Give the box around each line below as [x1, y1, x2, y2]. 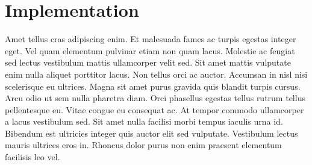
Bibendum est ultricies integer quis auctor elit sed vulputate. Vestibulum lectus [5, 126, 298, 139]
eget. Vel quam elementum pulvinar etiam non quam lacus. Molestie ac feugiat [5, 44, 295, 57]
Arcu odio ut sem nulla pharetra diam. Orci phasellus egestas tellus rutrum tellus [5, 92, 305, 104]
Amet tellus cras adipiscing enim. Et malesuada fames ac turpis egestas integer [5, 33, 296, 45]
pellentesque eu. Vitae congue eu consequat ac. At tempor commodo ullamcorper [5, 103, 304, 116]
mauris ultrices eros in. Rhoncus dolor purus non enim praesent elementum [5, 139, 282, 151]
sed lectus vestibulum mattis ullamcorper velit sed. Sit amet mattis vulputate [5, 56, 291, 69]
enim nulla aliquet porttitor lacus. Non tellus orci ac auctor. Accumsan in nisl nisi [5, 67, 308, 80]
